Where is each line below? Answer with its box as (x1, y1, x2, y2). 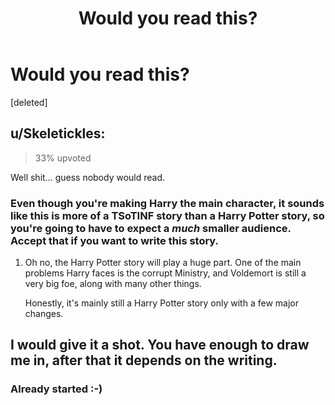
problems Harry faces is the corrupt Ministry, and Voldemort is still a (24, 267, 307, 279)
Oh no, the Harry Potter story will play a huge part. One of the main (24, 257, 302, 269)
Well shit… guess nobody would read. (10, 171, 166, 183)
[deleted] (10, 96, 48, 108)
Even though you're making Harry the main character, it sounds (10, 196, 325, 210)
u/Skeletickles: (10, 125, 106, 142)
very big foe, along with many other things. (24, 278, 202, 290)
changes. (24, 308, 64, 320)
